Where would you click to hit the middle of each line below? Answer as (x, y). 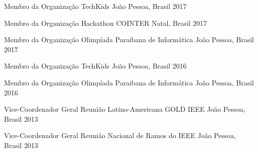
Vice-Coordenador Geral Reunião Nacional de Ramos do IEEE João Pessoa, (120, 135)
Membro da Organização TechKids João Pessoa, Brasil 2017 (95, 6)
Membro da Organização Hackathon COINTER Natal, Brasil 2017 (106, 23)
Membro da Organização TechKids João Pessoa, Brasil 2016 (95, 66)
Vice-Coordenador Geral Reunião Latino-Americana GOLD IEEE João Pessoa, (125, 109)
